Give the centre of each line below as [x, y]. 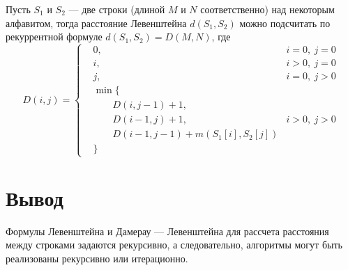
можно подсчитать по [285, 23]
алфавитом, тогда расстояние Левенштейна [96, 23]
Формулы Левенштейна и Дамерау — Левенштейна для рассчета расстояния [167, 231]
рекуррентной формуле [54, 37]
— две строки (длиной [117, 9]
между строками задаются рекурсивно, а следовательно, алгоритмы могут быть [174, 245]
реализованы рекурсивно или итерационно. [97, 258]
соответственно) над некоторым [267, 9]
